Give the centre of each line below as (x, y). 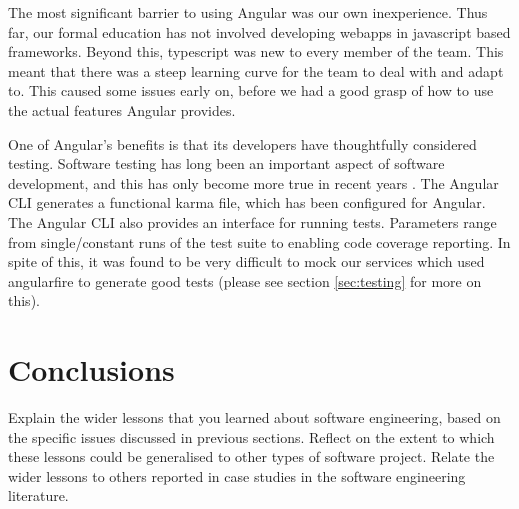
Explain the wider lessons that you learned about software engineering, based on (254, 417)
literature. (38, 495)
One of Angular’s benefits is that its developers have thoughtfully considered (242, 143)
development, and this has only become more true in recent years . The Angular (253, 182)
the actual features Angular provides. (122, 109)
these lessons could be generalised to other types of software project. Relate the (251, 456)
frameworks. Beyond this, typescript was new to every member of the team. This (256, 51)
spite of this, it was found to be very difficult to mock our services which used (246, 261)
